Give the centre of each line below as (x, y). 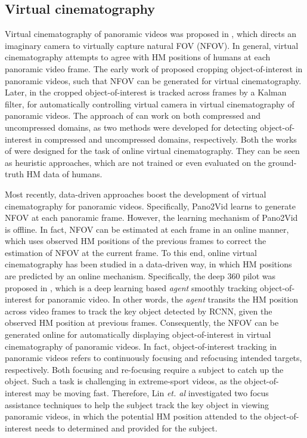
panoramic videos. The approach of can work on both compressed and (133, 115)
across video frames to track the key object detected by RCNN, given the (139, 311)
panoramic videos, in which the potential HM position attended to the (133, 416)
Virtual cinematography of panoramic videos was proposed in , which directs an (151, 34)
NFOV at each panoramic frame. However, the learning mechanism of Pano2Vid (151, 218)
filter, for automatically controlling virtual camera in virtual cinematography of (150, 104)
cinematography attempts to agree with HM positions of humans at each (138, 57)
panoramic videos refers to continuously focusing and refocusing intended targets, (153, 358)
